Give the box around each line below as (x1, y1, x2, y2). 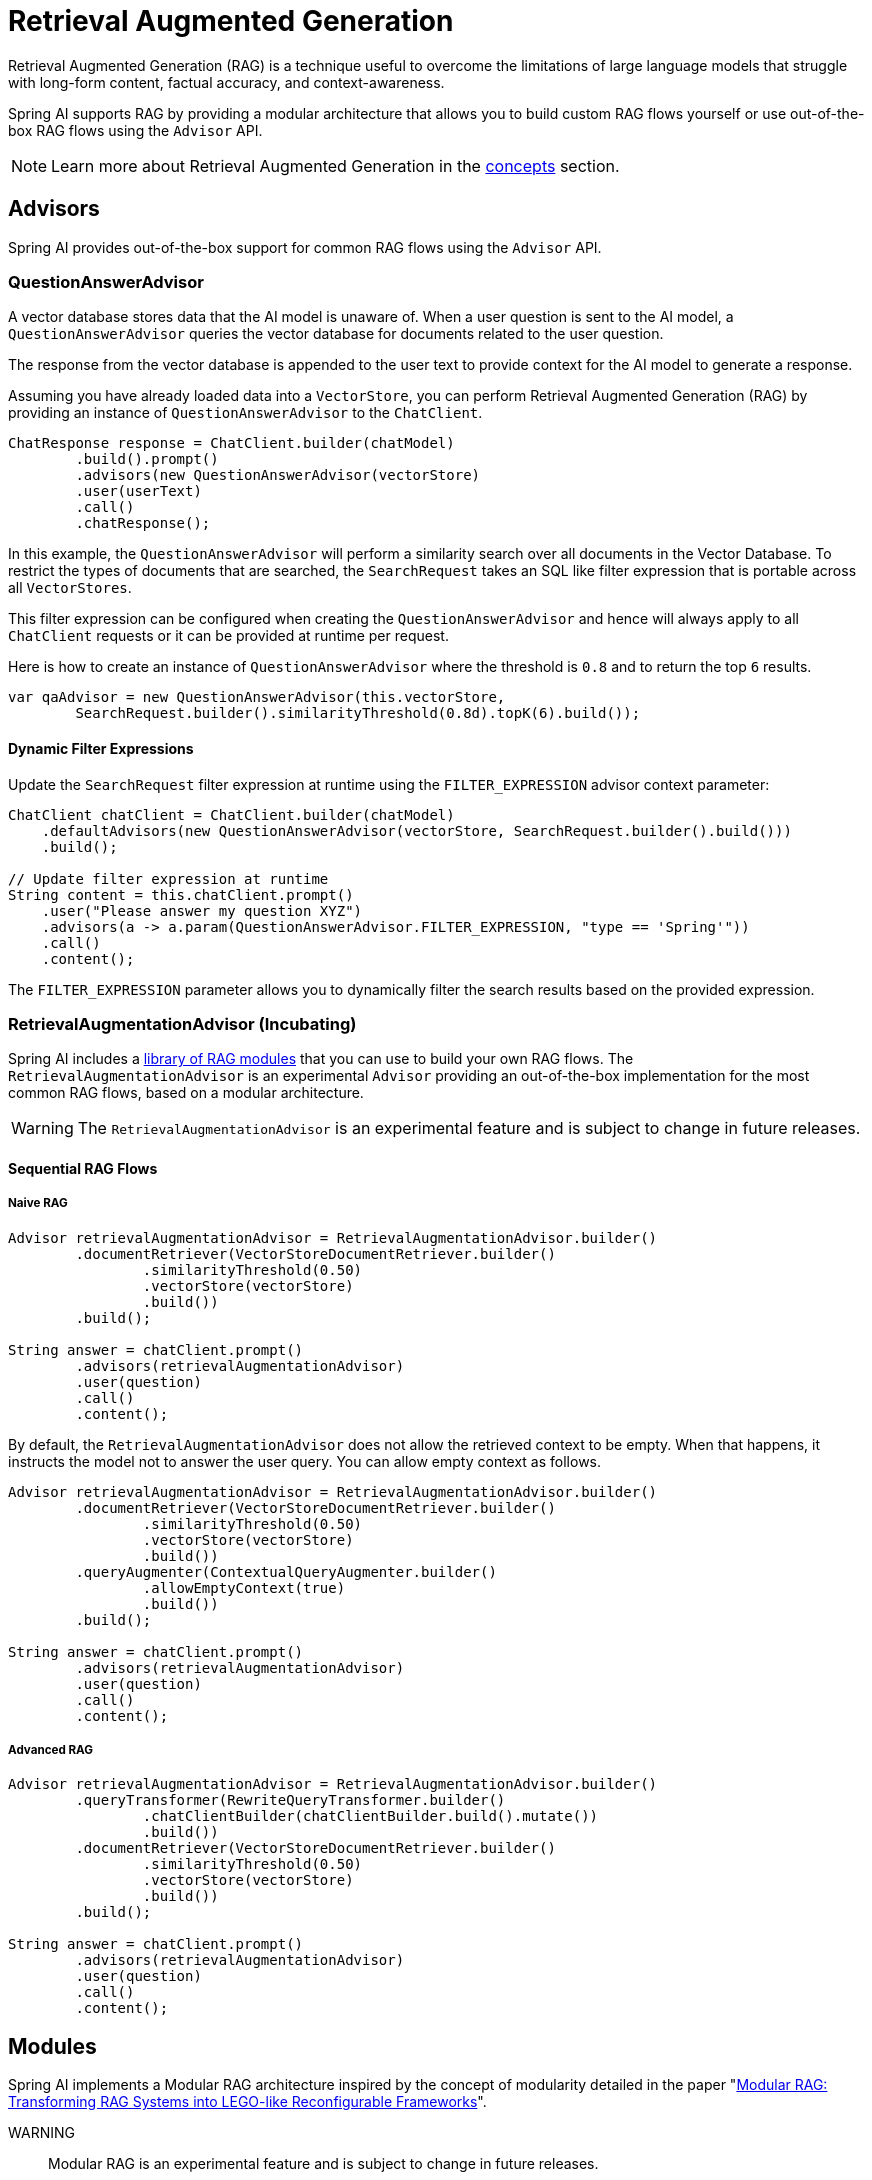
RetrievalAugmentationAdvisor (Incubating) (8, 1013, 357, 1034)
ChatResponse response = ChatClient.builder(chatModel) (8, 435, 455, 452)
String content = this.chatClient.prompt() (8, 886, 354, 903)
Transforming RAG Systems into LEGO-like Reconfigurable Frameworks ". (8, 2093, 487, 2111)
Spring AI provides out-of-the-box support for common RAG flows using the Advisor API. (8, 238, 602, 256)
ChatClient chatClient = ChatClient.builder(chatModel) (8, 806, 455, 823)
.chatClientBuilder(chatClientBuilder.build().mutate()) (142, 1808, 599, 1825)
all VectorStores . (8, 579, 132, 597)
